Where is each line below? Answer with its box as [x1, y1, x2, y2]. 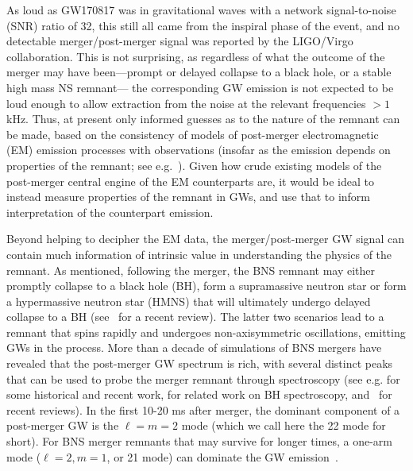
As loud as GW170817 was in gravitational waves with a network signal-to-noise [6, 2, 396, 17]
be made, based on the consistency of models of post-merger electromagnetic [6, 125, 379, 142]
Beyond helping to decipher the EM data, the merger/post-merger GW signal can [6, 230, 404, 247]
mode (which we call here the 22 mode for [181, 417, 386, 434]
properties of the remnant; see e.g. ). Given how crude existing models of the [6, 156, 382, 173]
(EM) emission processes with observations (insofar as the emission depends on [6, 141, 391, 158]
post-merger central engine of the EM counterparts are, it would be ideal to [6, 172, 374, 189]
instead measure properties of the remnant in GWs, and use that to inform [6, 188, 371, 205]
